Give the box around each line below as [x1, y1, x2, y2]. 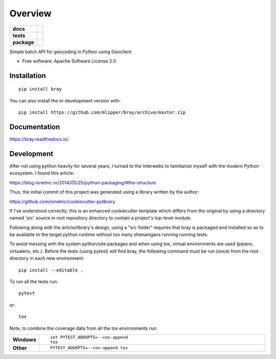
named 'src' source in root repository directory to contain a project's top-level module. [9, 215, 192, 221]
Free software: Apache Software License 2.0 [22, 58, 117, 64]
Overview [9, 8, 52, 19]
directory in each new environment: [9, 255, 84, 261]
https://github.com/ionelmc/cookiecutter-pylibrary [9, 198, 116, 204]
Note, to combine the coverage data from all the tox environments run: [9, 325, 158, 331]
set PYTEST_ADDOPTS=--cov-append [50, 334, 128, 340]
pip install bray [18, 86, 62, 92]
